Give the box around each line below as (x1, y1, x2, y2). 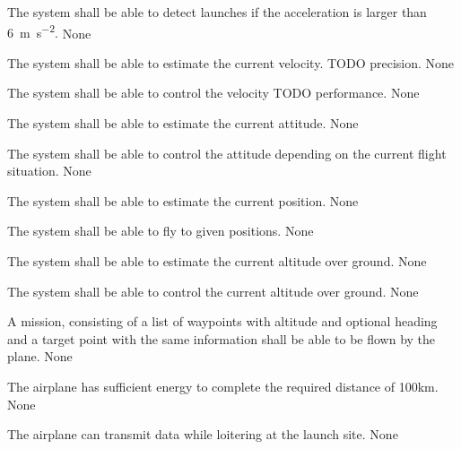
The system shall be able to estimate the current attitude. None (7, 114, 359, 133)
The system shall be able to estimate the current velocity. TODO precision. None (7, 53, 455, 72)
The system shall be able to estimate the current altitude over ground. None (7, 252, 427, 270)
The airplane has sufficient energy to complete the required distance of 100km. (7, 376, 439, 395)
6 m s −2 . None (7, 21, 91, 42)
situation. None (7, 161, 91, 180)
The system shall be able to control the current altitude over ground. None (7, 281, 419, 300)
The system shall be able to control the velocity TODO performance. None (7, 83, 420, 102)
